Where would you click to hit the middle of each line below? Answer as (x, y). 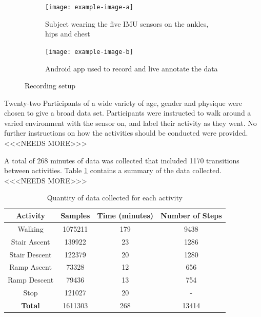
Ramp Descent (31, 280)
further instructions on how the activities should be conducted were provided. (126, 133)
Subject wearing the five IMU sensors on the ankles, (127, 23)
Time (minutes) (125, 216)
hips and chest (68, 34)
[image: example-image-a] (89, 7)
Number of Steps (191, 216)
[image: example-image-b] (89, 52)
